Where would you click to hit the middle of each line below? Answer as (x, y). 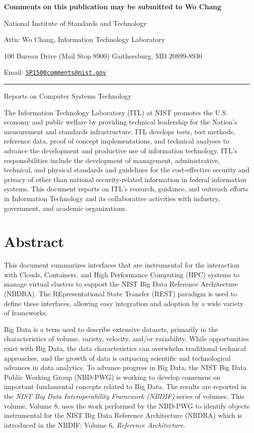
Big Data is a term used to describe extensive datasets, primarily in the (111, 329)
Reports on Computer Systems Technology (68, 96)
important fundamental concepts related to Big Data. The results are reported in (125, 386)
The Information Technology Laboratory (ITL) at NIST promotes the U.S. (116, 112)
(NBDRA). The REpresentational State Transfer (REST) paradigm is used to (120, 294)
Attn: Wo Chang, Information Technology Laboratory (85, 39)
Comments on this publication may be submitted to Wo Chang (113, 6)
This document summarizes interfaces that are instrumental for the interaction (122, 265)
